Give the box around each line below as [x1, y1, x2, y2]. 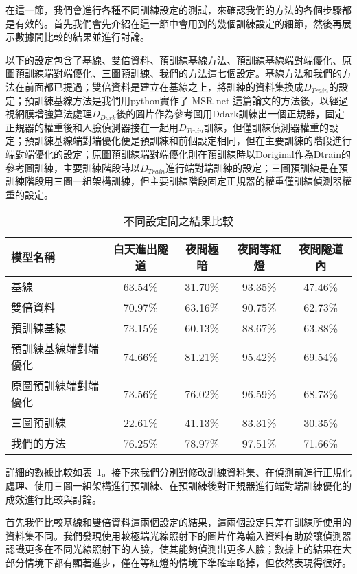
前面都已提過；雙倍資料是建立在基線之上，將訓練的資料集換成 [24, 79, 303, 93]
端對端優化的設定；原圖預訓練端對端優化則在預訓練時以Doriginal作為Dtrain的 [5, 146, 351, 161]
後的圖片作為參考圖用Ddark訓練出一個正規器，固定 [116, 106, 345, 121]
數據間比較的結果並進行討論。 [14, 30, 150, 44]
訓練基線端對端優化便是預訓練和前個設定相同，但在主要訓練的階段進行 [34, 133, 352, 148]
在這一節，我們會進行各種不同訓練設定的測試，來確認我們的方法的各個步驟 [5, 3, 342, 16]
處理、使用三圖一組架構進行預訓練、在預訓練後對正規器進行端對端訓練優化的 [5, 478, 352, 492]
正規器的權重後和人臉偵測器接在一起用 [5, 119, 178, 134]
